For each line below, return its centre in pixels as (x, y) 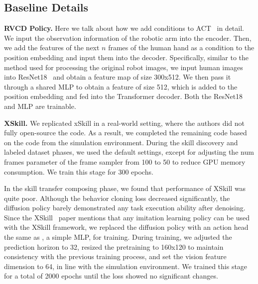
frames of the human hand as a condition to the (181, 47)
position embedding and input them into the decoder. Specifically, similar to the (127, 57)
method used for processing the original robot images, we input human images (124, 67)
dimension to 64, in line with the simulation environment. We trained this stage (126, 266)
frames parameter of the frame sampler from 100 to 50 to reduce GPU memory (125, 161)
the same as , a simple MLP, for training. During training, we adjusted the (118, 237)
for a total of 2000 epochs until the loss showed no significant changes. (111, 276)
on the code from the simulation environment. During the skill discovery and (121, 142)
